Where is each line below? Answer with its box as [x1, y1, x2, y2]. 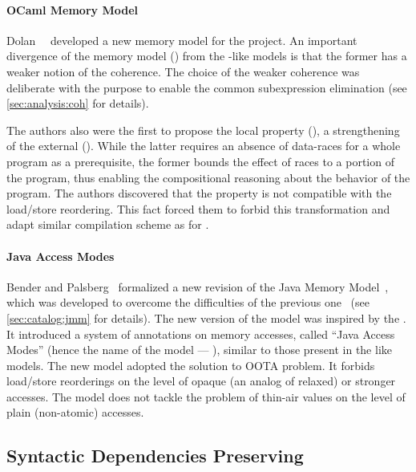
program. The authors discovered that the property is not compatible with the [6, 185, 392, 201]
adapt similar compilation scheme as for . [6, 216, 209, 233]
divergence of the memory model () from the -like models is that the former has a [6, 47, 407, 64]
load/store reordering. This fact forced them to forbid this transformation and [6, 200, 390, 217]
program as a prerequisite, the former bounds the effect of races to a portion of [6, 153, 394, 169]
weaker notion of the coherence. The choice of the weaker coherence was [6, 63, 360, 79]
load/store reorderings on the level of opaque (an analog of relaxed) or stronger [6, 372, 396, 389]
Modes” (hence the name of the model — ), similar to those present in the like [6, 341, 392, 358]
